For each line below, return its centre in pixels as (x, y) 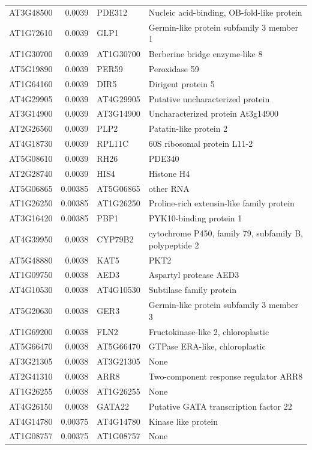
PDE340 (164, 158)
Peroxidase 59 (174, 68)
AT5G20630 (31, 310)
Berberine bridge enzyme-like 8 (205, 54)
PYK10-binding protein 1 (195, 218)
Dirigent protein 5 (181, 83)
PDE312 (112, 12)
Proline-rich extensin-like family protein (221, 203)
